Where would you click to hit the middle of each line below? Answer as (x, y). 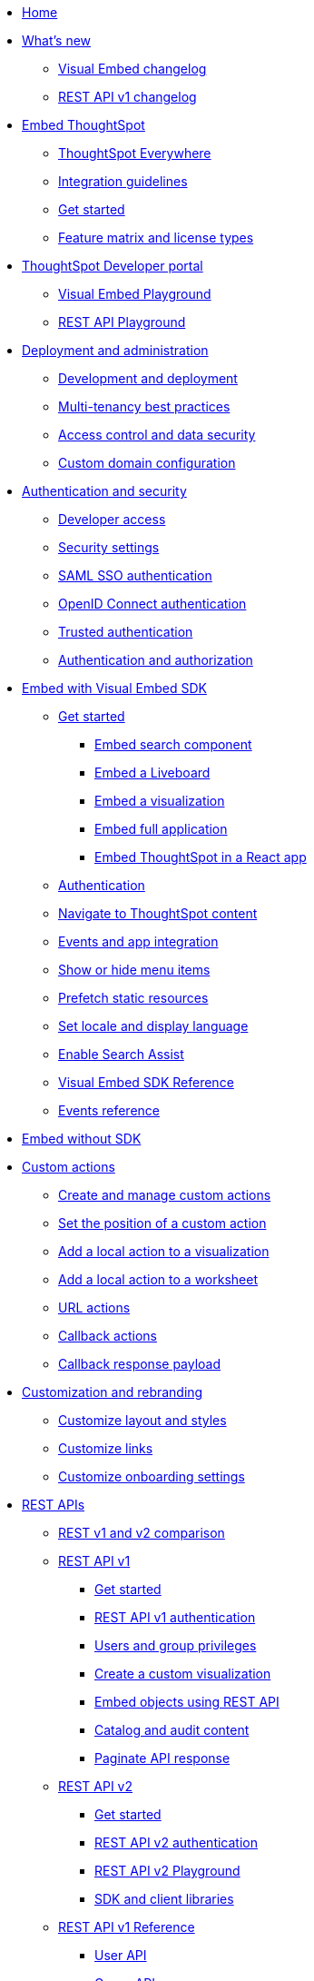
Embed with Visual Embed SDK (114, 688)
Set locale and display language (153, 1026)
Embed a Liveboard (152, 773)
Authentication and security (104, 491)
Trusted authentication (126, 632)
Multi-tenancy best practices (144, 406)
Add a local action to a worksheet (158, 1279)
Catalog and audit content (172, 1730)
